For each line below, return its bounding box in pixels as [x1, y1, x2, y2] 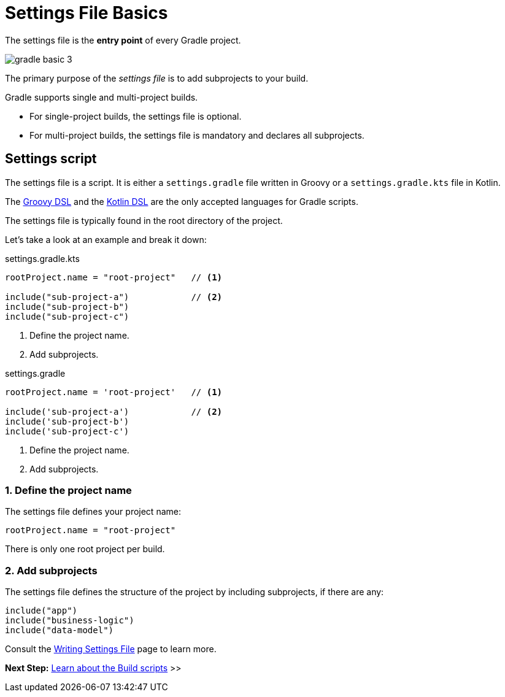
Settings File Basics [5, 2, 168, 23]
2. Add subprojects [5, 564, 98, 577]
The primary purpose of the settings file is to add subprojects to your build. [5, 72, 309, 83]
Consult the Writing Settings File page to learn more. [5, 644, 217, 655]
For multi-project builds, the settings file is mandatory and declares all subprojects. [29, 129, 364, 141]
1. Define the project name [5, 483, 132, 496]
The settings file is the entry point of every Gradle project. [5, 34, 241, 45]
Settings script [5, 151, 97, 167]
